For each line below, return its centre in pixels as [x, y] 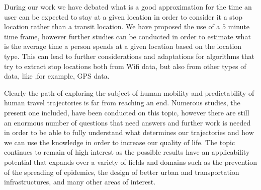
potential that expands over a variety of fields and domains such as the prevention [130, 162]
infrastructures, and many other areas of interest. [80, 182]
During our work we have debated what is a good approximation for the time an [128, 7]
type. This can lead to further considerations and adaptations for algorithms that [129, 56]
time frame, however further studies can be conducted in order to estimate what [127, 36]
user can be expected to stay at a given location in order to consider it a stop [123, 16]
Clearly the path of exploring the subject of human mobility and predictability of [129, 92]
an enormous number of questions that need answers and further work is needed [127, 122]
